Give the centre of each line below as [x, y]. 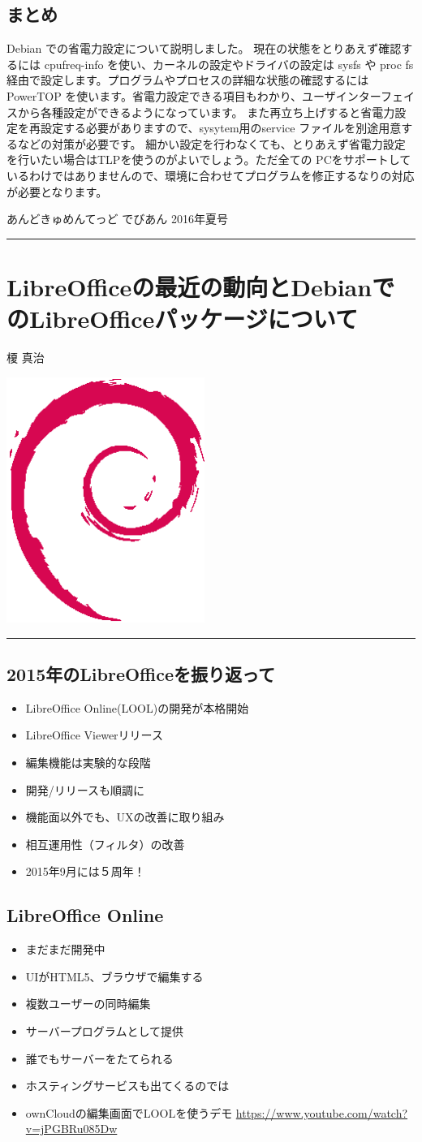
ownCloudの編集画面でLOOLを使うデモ [129, 1112]
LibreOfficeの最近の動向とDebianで [201, 286]
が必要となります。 [57, 191]
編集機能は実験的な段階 [88, 762]
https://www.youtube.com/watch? [322, 1112]
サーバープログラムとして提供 [104, 1030]
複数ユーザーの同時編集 [88, 1004]
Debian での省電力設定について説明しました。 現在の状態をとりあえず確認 [204, 48]
